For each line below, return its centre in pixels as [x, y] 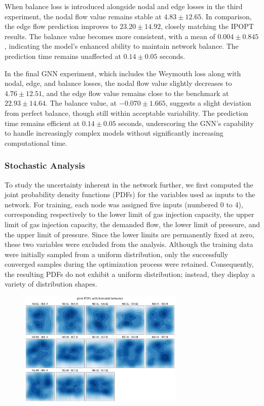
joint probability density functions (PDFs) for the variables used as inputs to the [130, 194]
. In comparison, [227, 16]
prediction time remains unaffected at [63, 56]
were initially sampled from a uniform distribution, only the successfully [117, 254]
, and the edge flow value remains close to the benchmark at [135, 93]
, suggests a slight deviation [208, 103]
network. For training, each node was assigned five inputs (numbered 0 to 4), [124, 204]
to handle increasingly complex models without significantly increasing [114, 133]
